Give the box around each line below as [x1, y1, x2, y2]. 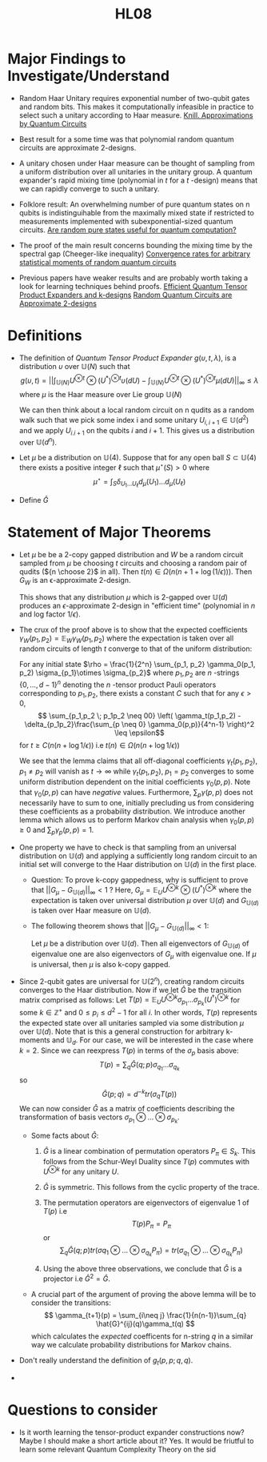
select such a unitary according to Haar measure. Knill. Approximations [18, 110, 253, 120]
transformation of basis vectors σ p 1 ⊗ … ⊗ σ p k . [18, 1112, 181, 1125]
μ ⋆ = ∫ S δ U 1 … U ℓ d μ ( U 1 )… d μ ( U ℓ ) [93, 475, 186, 489]
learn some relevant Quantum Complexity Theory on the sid [18, 1444, 217, 1454]
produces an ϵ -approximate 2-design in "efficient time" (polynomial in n [18, 601, 256, 611]
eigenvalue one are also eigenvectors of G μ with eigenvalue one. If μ [30, 950, 257, 961]
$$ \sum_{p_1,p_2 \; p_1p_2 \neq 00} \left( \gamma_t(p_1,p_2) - [38, 711, 241, 721]
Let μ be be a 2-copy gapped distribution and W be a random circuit [18, 549, 244, 559]
